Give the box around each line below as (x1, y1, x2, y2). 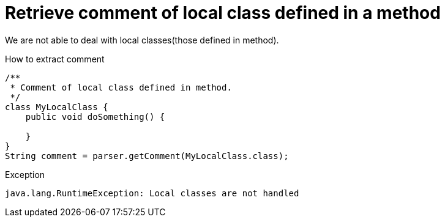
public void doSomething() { (25, 111, 165, 122)
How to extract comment (5, 53, 105, 64)
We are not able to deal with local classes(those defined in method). (5, 34, 279, 45)
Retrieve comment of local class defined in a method (5, 2, 441, 23)
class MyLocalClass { (5, 102, 108, 112)
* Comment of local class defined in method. (10, 82, 232, 92)
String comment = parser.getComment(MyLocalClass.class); (5, 150, 289, 161)
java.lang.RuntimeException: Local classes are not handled (5, 188, 299, 198)
